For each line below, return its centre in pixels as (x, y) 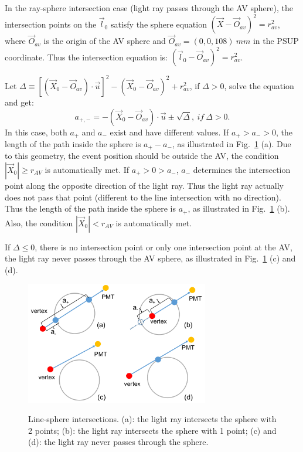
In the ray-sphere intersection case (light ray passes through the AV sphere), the (149, 8)
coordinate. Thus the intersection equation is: (86, 57)
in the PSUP (276, 41)
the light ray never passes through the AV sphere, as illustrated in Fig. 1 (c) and (150, 258)
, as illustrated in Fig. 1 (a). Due (231, 143)
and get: (19, 102)
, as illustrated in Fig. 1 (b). (239, 208)
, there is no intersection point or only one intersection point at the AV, (164, 247)
